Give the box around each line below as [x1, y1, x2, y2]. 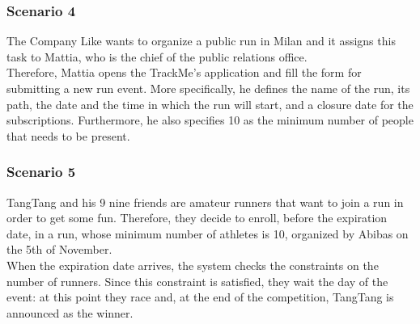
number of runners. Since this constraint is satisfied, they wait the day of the [6, 272, 388, 289]
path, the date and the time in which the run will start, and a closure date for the [6, 95, 414, 112]
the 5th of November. [6, 241, 112, 258]
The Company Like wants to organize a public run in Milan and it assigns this [6, 32, 396, 49]
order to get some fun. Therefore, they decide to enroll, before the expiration [6, 209, 388, 226]
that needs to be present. [6, 127, 130, 144]
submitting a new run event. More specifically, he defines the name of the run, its [6, 80, 410, 96]
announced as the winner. [6, 304, 134, 321]
